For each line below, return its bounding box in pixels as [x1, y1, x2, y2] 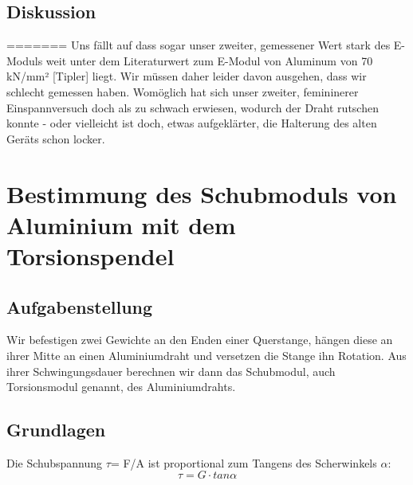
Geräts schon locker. [6, 130, 105, 147]
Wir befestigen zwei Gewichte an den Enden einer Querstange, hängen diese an [6, 331, 393, 348]
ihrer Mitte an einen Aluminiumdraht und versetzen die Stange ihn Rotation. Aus [6, 346, 407, 363]
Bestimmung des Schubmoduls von [6, 177, 397, 209]
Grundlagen [6, 417, 106, 442]
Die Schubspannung [6, 454, 103, 471]
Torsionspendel [6, 239, 175, 272]
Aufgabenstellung [6, 294, 153, 319]
